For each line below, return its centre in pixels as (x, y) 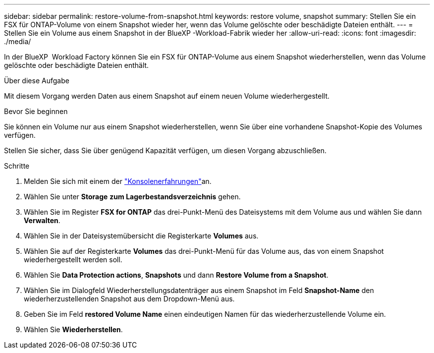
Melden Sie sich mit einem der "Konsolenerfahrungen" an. (118, 181)
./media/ (18, 41)
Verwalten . (42, 220)
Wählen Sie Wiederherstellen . (73, 329)
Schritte (17, 166)
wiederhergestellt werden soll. (73, 260)
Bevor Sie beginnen (36, 111)
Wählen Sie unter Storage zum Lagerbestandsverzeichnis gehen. (132, 197)
